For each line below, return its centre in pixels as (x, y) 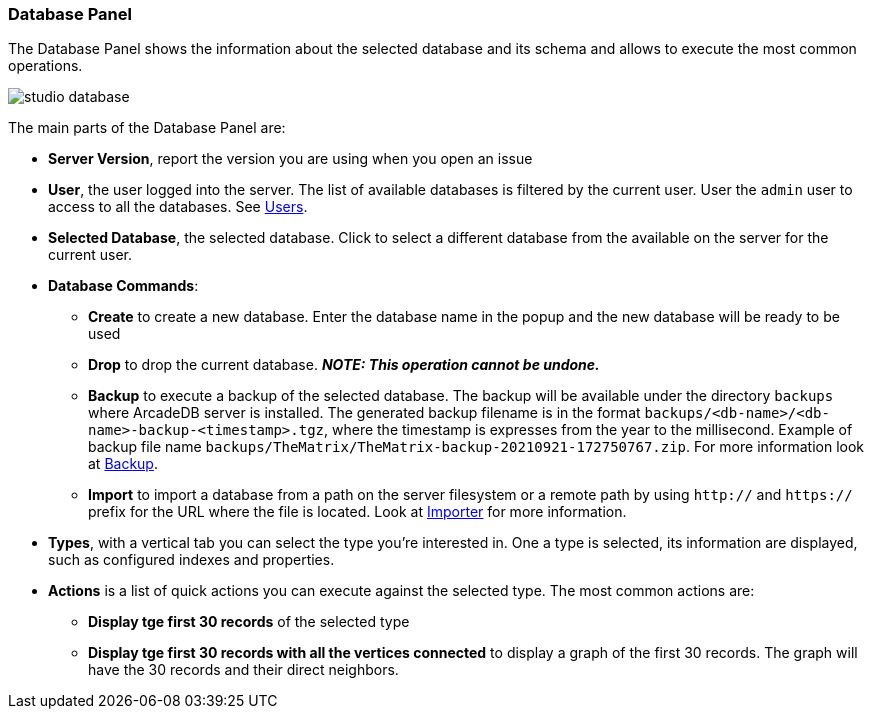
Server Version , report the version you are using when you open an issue (290, 159)
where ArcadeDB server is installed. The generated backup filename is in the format (364, 413)
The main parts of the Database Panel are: (147, 128)
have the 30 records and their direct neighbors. (243, 670)
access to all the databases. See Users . (178, 207)
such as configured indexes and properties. (191, 560)
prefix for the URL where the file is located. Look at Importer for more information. (357, 512)
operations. (45, 66)
